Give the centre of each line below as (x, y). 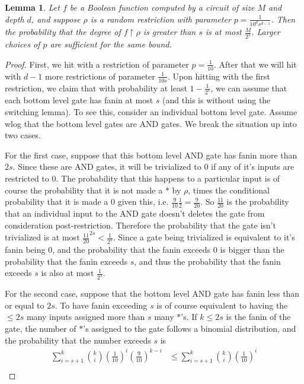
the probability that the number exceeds (78, 340)
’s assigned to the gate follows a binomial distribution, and (190, 328)
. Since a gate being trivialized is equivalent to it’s (204, 237)
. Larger (266, 32)
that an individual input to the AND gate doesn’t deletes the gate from (135, 213)
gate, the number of (41, 328)
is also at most (68, 273)
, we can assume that (249, 88)
